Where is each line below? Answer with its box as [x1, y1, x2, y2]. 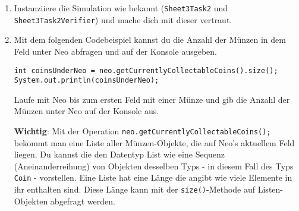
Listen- [257, 183, 283, 196]
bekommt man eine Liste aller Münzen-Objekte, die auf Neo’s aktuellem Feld [14, 136, 295, 149]
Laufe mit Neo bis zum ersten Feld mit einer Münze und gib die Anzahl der [14, 93, 290, 105]
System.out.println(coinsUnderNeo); [14, 76, 159, 85]
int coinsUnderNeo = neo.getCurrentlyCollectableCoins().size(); [14, 66, 278, 75]
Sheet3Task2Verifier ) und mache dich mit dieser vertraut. [14, 13, 232, 26]
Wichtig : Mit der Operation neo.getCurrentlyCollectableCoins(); [14, 125, 271, 137]
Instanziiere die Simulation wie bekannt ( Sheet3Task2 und [14, 2, 228, 14]
